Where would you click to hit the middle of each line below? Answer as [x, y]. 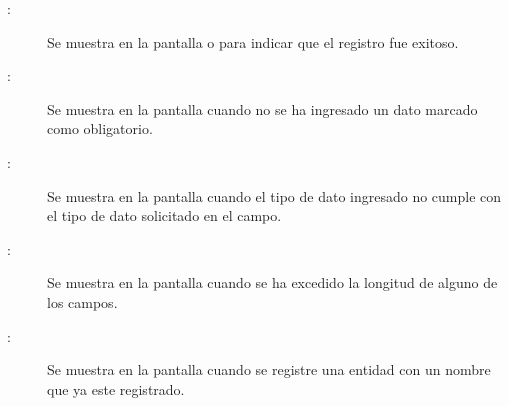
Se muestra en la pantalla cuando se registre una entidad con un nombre [269, 369]
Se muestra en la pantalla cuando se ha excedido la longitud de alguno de [272, 282]
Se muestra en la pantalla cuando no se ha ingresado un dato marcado [262, 108]
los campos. [82, 301]
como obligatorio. [100, 128]
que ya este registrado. [116, 388]
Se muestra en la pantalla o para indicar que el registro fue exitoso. [253, 41]
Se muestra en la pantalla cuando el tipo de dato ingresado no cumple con [274, 195]
